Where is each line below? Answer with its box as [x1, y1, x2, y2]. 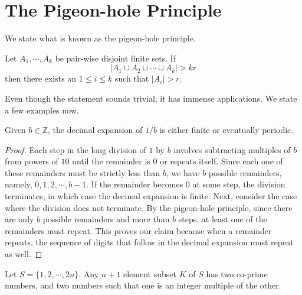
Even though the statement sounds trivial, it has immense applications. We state [5, 92, 297, 104]
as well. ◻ [5, 248, 42, 260]
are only [5, 213, 34, 225]
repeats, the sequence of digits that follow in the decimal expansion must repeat [5, 236, 294, 248]
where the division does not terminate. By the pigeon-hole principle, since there [5, 201, 293, 213]
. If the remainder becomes [86, 178, 183, 190]
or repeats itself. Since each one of [160, 155, 283, 167]
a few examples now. [5, 103, 79, 116]
